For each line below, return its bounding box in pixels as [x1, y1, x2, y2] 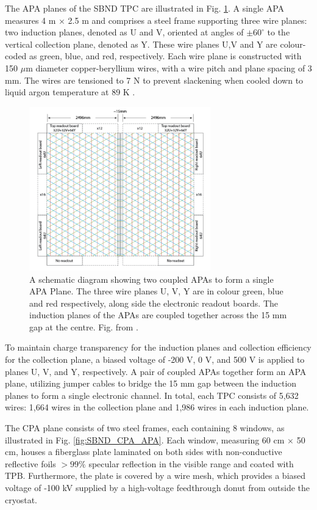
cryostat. [5, 493, 38, 506]
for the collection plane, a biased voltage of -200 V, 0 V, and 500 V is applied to [5, 353, 305, 366]
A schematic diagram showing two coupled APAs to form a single [29, 272, 274, 285]
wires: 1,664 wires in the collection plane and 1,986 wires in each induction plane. [5, 401, 309, 413]
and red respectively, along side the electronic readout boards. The [29, 296, 278, 309]
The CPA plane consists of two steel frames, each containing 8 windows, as [5, 421, 285, 434]
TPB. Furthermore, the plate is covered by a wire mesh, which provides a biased [5, 469, 306, 482]
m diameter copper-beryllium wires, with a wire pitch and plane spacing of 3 [26, 61, 312, 74]
